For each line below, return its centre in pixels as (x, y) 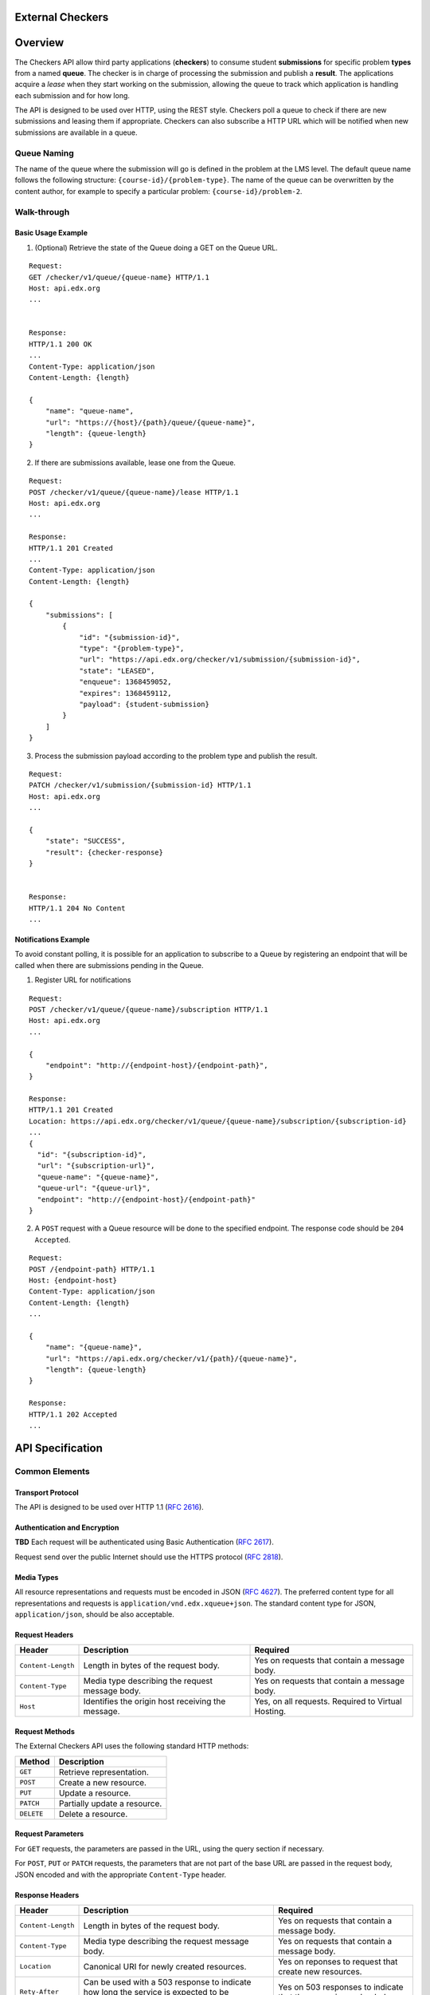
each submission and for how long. (72, 95)
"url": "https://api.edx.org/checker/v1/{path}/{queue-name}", (171, 1358)
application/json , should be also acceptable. (94, 1614)
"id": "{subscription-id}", (92, 1155)
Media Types (37, 1577)
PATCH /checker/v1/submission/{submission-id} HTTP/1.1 (140, 785)
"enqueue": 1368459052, (125, 682)
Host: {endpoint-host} (73, 1280)
